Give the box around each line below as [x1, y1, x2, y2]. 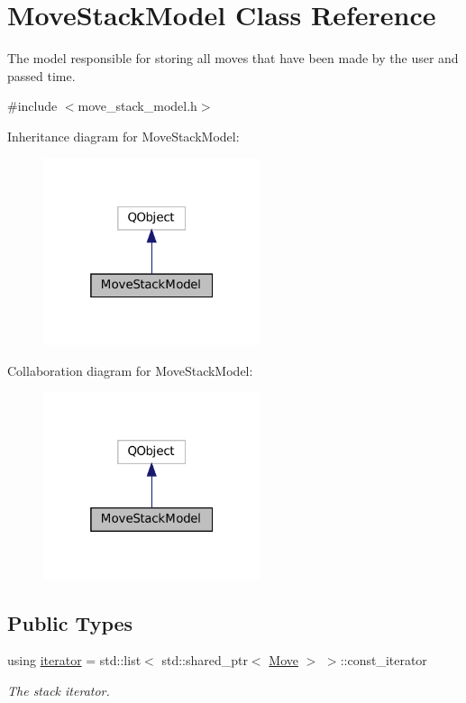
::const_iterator [340, 651, 427, 670]
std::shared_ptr [161, 651, 248, 670]
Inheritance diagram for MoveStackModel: [7, 126, 240, 145]
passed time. [7, 66, 76, 85]
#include [7, 96, 58, 115]
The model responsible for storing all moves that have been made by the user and [7, 49, 459, 68]
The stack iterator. [7, 681, 110, 700]
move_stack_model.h [78, 96, 197, 115]
